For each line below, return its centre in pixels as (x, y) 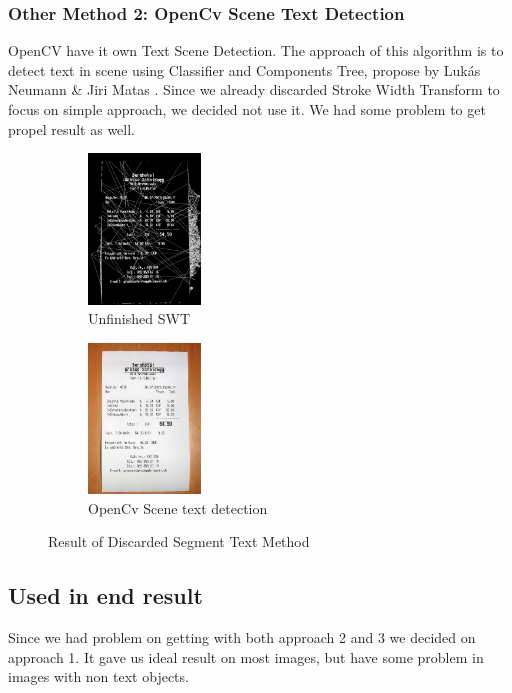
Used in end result (105, 595)
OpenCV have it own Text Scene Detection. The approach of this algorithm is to (256, 50)
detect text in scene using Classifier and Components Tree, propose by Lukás (244, 69)
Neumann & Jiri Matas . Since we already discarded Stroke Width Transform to (254, 89)
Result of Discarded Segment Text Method (179, 541)
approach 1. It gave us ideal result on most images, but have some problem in (246, 656)
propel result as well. (72, 128)
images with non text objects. (98, 676)
